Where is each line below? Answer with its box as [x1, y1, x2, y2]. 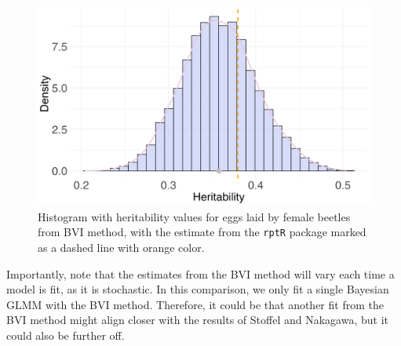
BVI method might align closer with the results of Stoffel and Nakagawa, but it [6, 311, 388, 328]
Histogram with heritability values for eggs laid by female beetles [38, 208, 351, 224]
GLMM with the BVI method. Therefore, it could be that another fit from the [6, 296, 384, 312]
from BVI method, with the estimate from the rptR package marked [38, 224, 366, 240]
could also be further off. [6, 327, 125, 344]
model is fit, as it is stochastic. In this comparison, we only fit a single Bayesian [6, 281, 389, 297]
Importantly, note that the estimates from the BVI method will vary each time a [6, 265, 395, 282]
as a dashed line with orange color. [38, 239, 205, 256]
